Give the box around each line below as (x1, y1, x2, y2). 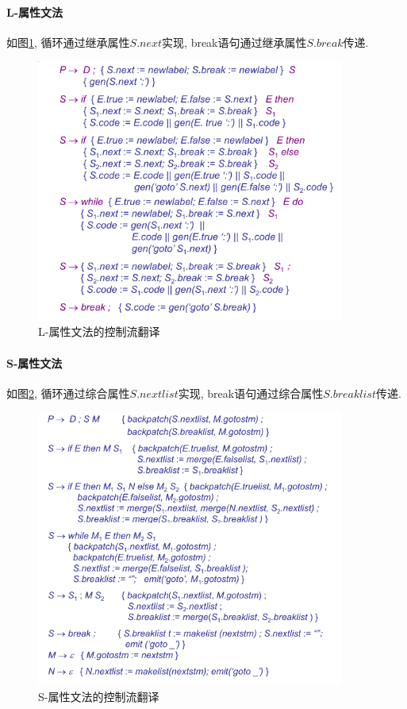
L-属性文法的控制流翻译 (38, 323, 160, 340)
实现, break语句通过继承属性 (162, 33, 307, 50)
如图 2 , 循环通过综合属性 (6, 384, 130, 401)
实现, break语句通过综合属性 (178, 384, 324, 401)
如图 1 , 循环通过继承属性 (6, 33, 130, 50)
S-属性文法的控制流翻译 (38, 688, 159, 704)
